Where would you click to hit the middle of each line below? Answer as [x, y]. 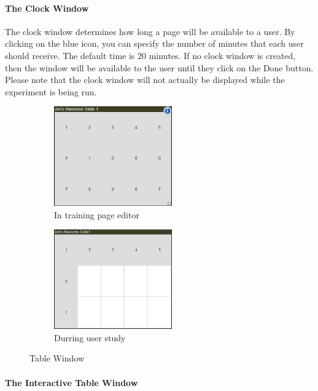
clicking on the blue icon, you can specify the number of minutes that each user [154, 43]
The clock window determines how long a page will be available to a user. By [150, 31]
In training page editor [97, 214]
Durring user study [90, 337]
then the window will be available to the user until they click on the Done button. [159, 67]
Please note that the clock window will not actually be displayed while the [145, 80]
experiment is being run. [51, 91]
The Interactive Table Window [72, 382]
